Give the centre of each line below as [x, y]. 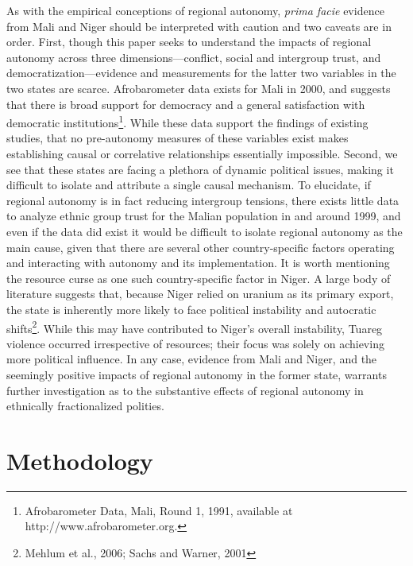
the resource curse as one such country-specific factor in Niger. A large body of [199, 278]
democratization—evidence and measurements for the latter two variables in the [201, 73]
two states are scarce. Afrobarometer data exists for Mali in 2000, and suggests [199, 88]
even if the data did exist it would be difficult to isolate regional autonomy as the [205, 231]
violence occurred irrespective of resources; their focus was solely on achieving [195, 343]
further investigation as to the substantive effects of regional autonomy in [185, 390]
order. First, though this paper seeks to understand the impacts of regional [189, 42]
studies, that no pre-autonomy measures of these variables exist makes [178, 138]
